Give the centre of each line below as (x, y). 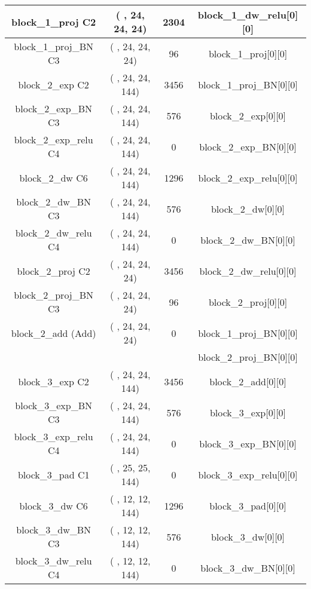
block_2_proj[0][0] (248, 302)
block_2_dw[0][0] (248, 208)
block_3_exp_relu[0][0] (248, 474)
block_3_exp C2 (54, 381)
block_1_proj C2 (54, 22)
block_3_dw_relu (54, 561)
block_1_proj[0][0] (248, 53)
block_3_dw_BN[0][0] (248, 567)
